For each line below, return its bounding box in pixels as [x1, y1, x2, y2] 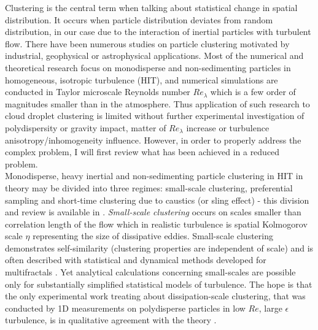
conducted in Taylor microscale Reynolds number [5, 85, 190, 98]
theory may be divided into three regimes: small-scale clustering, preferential [5, 181, 293, 194]
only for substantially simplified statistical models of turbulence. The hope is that [5, 277, 312, 290]
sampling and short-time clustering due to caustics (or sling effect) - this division [5, 193, 309, 206]
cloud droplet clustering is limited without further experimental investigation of [5, 109, 304, 122]
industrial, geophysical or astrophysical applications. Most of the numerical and [5, 49, 304, 62]
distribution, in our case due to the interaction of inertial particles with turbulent [5, 25, 311, 38]
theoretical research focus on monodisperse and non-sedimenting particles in [5, 61, 291, 74]
